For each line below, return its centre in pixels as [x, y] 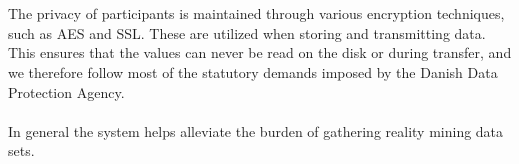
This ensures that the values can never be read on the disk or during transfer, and [260, 52]
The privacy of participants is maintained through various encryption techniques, [256, 13]
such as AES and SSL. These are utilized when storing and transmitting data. [247, 32]
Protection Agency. [66, 91]
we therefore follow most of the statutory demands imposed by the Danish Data [253, 71]
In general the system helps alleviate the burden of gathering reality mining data [256, 130]
